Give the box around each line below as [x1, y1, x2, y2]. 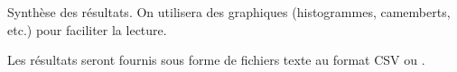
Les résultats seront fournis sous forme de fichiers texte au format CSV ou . [7, 50, 425, 69]
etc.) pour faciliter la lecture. [7, 20, 167, 39]
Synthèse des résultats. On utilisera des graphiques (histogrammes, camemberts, [7, 3, 451, 21]
